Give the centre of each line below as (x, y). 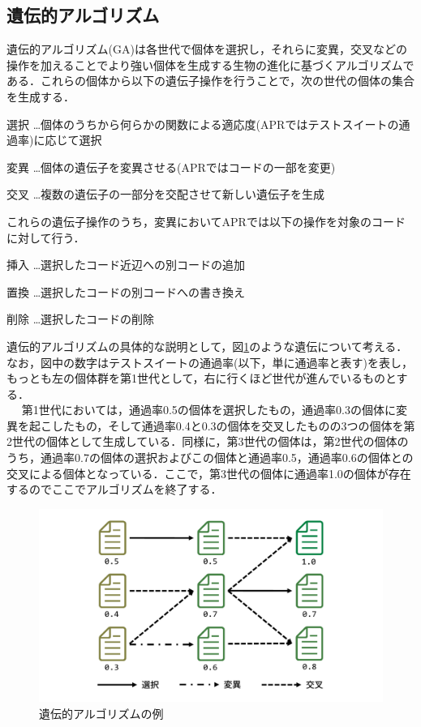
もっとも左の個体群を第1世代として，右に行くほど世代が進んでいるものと (202, 378)
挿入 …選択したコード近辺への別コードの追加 (126, 265)
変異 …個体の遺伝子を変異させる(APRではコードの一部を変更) (171, 167)
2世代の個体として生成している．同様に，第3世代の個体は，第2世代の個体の (208, 441)
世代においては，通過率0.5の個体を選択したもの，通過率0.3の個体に (217, 410)
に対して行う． (46, 237)
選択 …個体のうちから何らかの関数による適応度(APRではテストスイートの (203, 124)
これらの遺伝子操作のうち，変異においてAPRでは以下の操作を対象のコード (206, 221)
